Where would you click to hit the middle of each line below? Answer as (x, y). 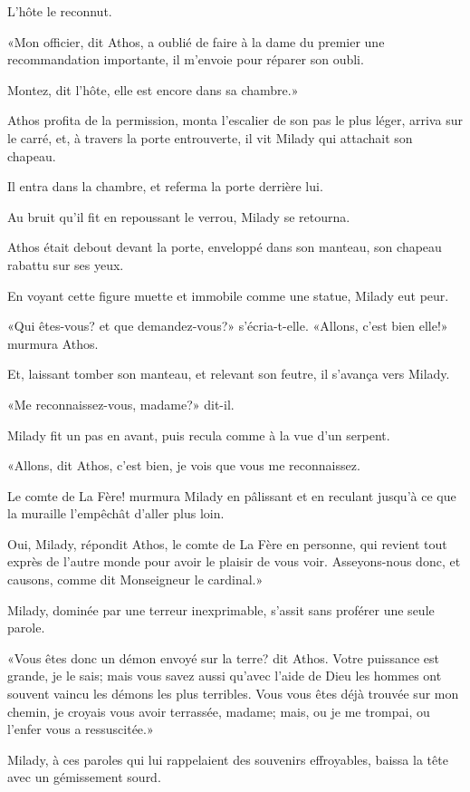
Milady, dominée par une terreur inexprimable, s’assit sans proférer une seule (221, 609)
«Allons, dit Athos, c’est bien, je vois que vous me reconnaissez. (184, 465)
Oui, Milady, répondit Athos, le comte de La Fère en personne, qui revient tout (227, 543)
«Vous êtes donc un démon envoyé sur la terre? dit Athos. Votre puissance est (224, 657)
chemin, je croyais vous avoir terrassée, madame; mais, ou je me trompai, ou (219, 711)
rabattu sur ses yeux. (66, 264)
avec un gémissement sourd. (84, 777)
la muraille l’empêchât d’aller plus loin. (116, 513)
